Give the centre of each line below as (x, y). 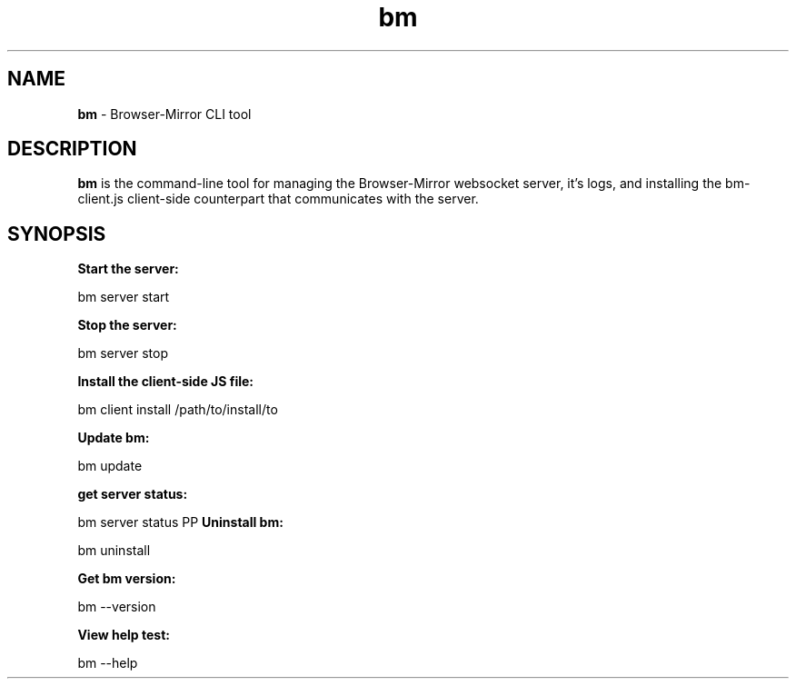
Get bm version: (127, 579)
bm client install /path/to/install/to (178, 410)
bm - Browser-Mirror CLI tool (164, 114)
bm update (110, 466)
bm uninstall (114, 551)
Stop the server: (127, 325)
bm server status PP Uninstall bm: (180, 522)
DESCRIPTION (72, 149)
